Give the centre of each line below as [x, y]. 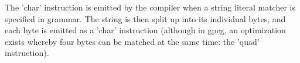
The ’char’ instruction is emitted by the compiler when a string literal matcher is [150, 7]
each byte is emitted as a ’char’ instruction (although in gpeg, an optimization [145, 30]
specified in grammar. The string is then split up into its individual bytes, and [145, 18]
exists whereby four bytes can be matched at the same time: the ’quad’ [132, 41]
